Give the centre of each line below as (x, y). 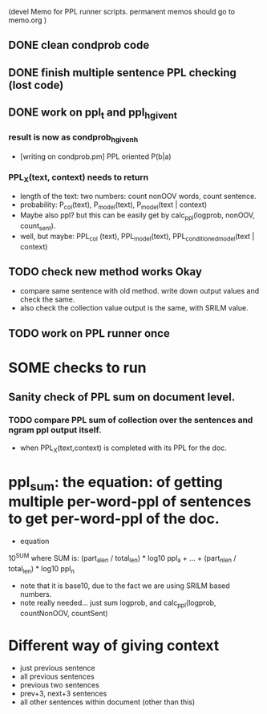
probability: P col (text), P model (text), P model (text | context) (113, 206)
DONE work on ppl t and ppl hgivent (93, 114)
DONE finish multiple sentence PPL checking (122, 73)
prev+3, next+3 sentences (63, 694)
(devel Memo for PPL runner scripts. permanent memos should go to (122, 12)
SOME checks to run (77, 368)
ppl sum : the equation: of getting (115, 483)
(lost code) (36, 85)
